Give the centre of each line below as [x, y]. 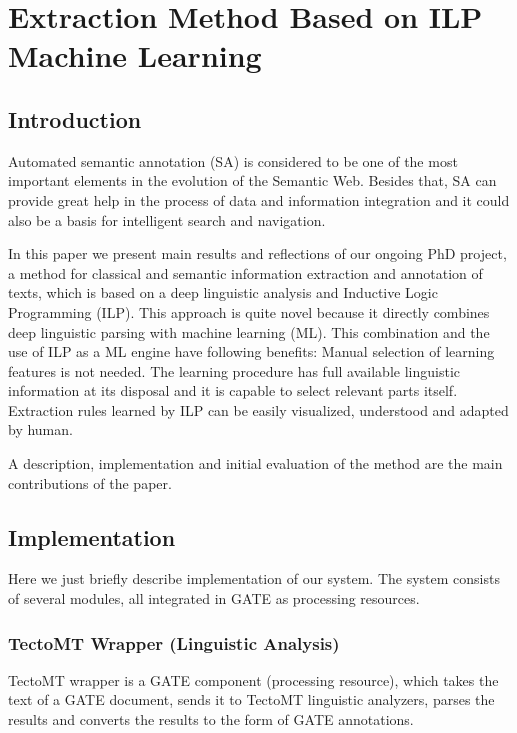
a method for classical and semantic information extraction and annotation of [245, 272]
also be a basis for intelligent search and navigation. [167, 219]
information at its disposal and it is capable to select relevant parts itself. [233, 390]
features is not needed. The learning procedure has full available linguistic [234, 370]
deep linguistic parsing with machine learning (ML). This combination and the [249, 331]
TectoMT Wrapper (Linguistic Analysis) [174, 642]
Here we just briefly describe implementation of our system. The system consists [254, 578]
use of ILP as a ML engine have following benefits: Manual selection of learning [251, 351]
